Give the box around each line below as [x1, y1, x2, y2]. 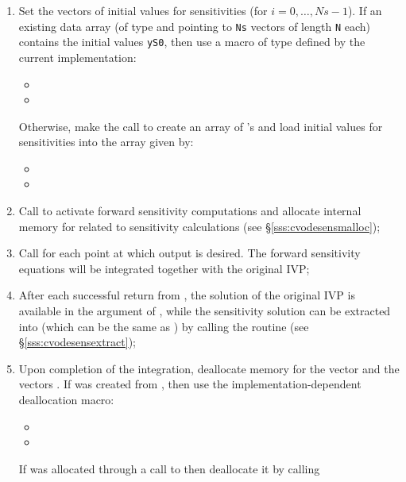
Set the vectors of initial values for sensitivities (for [18, 2, 268, 18]
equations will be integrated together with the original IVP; [18, 260, 310, 276]
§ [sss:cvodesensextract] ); [18, 334, 136, 350]
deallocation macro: [18, 391, 114, 407]
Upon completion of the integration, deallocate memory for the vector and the [18, 360, 400, 376]
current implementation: [18, 48, 137, 65]
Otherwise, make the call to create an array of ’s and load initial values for [18, 118, 383, 134]
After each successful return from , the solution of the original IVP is [18, 287, 355, 303]
